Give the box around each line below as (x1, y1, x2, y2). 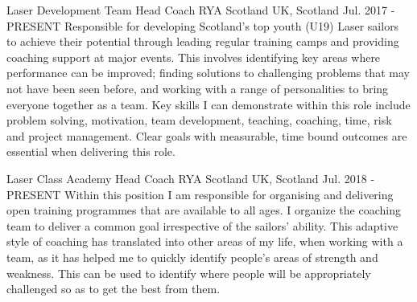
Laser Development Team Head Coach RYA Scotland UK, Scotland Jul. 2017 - (6, 2, 395, 18)
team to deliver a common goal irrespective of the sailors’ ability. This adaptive (6, 217, 398, 234)
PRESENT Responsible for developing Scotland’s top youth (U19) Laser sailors (6, 17, 399, 34)
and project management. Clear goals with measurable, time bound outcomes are (6, 127, 407, 144)
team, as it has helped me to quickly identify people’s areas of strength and (6, 248, 378, 265)
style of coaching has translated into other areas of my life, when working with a (6, 233, 403, 250)
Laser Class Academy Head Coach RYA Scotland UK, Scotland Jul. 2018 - (6, 169, 375, 186)
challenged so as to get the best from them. (6, 280, 221, 297)
